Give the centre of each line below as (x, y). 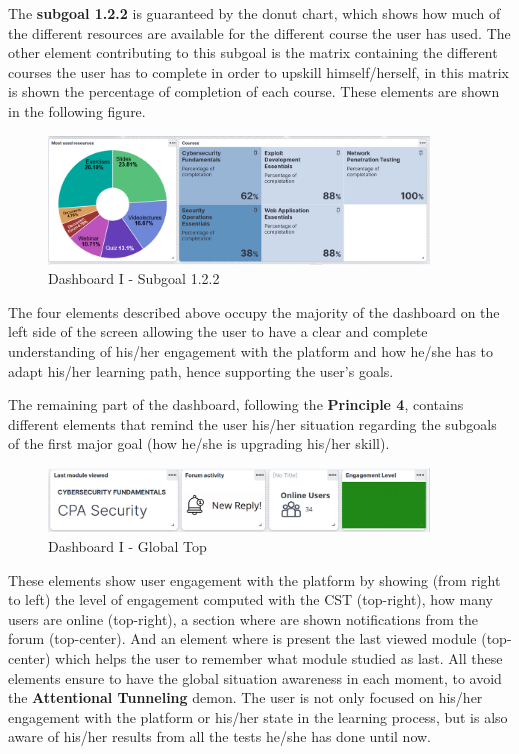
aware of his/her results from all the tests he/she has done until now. (219, 736)
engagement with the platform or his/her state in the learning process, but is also (258, 716)
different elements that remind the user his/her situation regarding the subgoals (252, 423)
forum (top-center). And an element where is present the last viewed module (242, 638)
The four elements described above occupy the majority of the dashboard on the (254, 311)
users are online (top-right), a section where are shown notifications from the (243, 618)
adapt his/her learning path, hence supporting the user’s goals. (201, 370)
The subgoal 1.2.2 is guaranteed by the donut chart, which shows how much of (254, 13)
